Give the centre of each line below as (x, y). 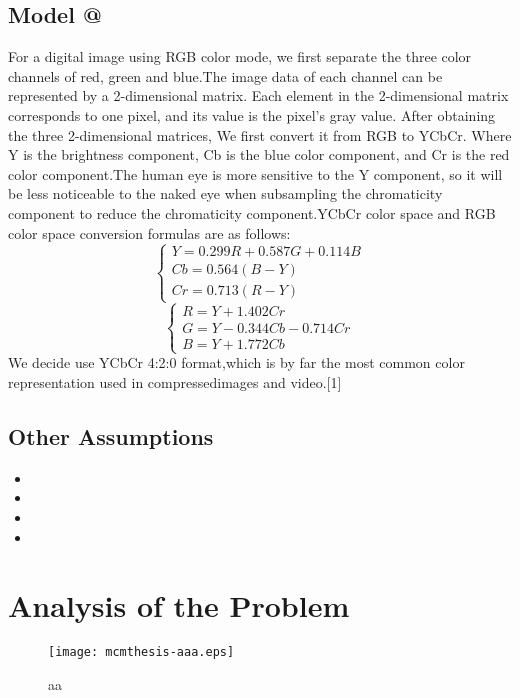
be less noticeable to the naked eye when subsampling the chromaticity (225, 193)
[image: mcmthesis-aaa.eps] (141, 652)
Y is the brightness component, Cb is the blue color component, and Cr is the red (259, 154)
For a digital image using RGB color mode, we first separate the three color (240, 56)
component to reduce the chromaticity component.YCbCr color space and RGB (252, 212)
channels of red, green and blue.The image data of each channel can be (225, 75)
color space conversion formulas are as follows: (149, 232)
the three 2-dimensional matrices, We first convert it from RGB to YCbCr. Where (260, 134)
